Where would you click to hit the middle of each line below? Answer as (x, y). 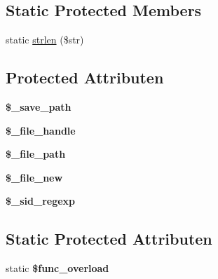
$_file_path (36, 154)
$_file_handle (41, 130)
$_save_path (39, 107)
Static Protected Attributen (109, 239)
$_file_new (34, 177)
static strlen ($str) (45, 40)
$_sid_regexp (41, 201)
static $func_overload (57, 268)
